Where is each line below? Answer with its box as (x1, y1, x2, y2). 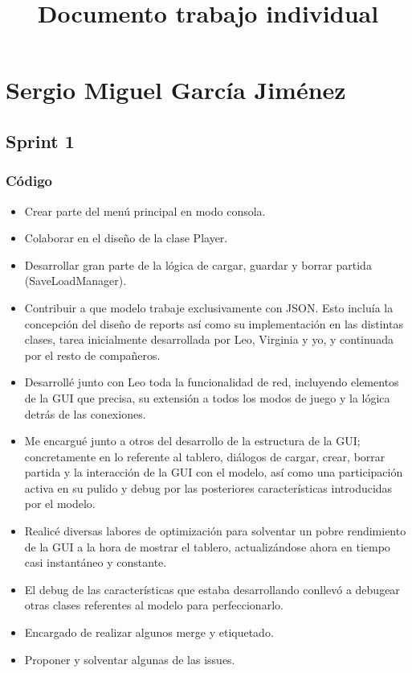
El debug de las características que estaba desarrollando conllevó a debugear (24, 580, 400, 597)
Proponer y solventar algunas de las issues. (24, 650, 235, 667)
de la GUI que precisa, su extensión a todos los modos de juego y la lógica (24, 389, 390, 406)
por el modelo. (24, 495, 96, 512)
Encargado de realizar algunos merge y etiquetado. (24, 624, 274, 641)
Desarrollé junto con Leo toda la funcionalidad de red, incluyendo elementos (24, 374, 399, 390)
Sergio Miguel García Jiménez (6, 73, 346, 106)
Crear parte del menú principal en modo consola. (24, 202, 266, 219)
